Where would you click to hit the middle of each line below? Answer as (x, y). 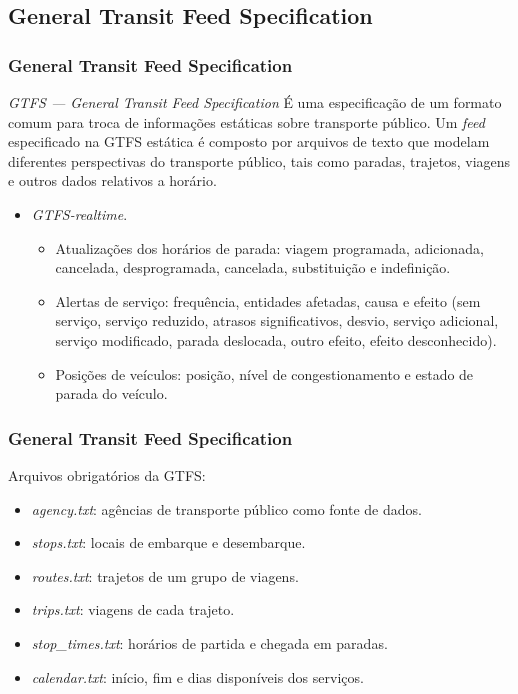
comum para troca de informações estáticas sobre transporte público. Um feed (246, 121)
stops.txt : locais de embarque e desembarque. (168, 542)
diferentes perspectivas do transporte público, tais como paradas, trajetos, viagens (259, 160)
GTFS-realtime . (79, 213)
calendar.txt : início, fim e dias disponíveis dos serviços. (197, 676)
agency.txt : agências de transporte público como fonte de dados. (226, 508)
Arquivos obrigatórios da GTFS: (107, 474)
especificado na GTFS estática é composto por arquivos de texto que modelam (249, 141)
